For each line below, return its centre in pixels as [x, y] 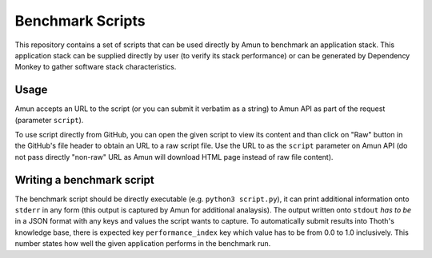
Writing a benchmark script [85, 180]
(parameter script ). [49, 120]
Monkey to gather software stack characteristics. [96, 67]
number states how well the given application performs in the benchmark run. [143, 244]
